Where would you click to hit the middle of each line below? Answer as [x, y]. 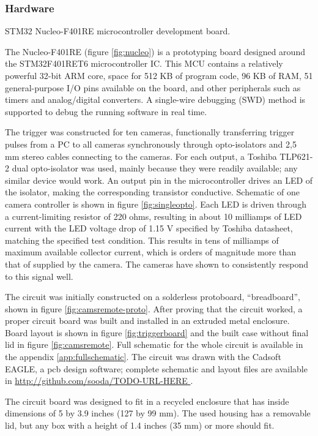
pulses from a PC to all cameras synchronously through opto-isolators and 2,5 [151, 144]
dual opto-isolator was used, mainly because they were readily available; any [155, 168]
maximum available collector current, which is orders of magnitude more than [150, 252]
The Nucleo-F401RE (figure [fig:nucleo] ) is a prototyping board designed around [155, 51]
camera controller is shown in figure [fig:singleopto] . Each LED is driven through [156, 204]
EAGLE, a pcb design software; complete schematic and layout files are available [156, 368]
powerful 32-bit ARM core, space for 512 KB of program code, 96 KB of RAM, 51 [159, 75]
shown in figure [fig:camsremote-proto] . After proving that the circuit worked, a [154, 308]
